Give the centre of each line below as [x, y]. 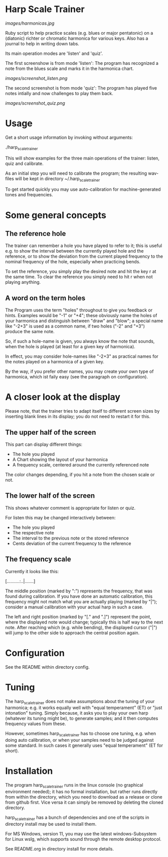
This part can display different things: [44, 444]
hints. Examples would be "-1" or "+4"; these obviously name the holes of [81, 316]
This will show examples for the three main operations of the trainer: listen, [82, 158]
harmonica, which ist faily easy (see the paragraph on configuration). [76, 377]
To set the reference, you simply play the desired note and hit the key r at [81, 271]
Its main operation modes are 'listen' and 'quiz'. [54, 53]
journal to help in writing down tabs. [42, 43]
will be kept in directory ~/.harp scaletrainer [57, 179]
